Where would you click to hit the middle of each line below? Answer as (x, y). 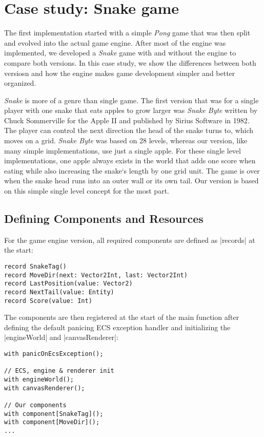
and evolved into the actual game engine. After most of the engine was (115, 42)
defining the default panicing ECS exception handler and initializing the (117, 327)
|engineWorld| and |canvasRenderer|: (61, 337)
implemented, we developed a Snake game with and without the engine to (120, 53)
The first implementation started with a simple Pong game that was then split (127, 33)
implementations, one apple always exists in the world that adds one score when (130, 160)
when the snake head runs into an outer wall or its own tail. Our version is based (131, 180)
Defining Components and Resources (104, 218)
